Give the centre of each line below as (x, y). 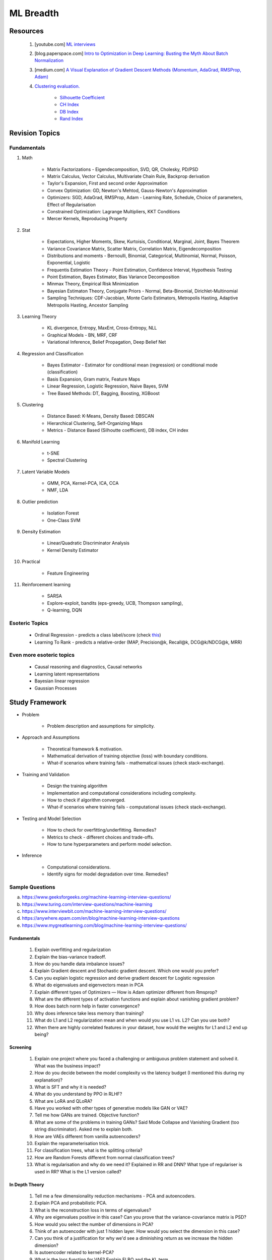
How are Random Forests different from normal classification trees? (105, 1157)
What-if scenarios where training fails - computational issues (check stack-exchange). (137, 807)
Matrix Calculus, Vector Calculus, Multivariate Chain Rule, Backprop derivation (128, 176)
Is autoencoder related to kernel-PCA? (74, 1252)
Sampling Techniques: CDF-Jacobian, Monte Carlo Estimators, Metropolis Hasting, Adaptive (143, 298)
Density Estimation (41, 532)
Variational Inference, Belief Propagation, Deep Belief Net (107, 342)
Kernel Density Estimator (73, 550)
